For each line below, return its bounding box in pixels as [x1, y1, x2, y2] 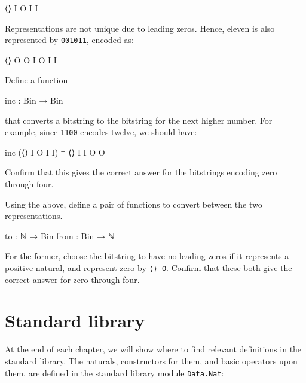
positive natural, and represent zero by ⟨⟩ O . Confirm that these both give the [5, 262, 292, 274]
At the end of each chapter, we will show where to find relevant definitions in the [5, 343, 302, 355]
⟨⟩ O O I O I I [5, 53, 57, 66]
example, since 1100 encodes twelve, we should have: [5, 126, 197, 138]
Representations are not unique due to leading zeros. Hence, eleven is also [5, 22, 275, 34]
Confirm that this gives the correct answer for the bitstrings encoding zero [5, 166, 277, 178]
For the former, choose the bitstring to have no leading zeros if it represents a [5, 250, 289, 262]
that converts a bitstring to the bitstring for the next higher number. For [5, 114, 273, 126]
